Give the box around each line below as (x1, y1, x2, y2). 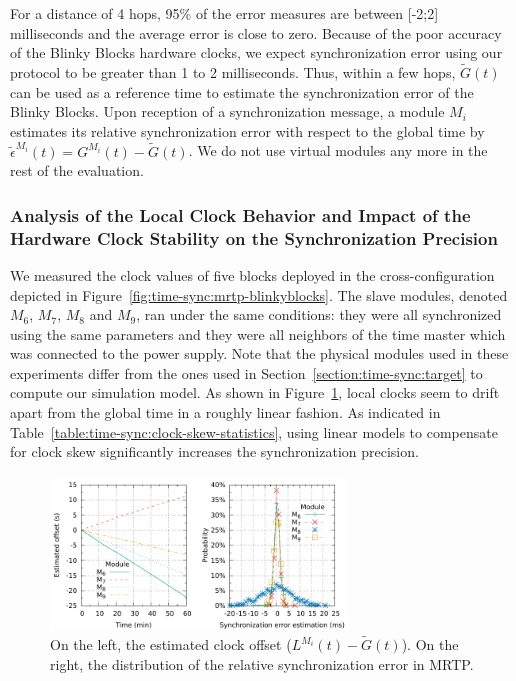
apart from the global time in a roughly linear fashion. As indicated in (10, 402, 441, 423)
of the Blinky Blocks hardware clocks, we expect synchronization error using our (10, 42, 503, 63)
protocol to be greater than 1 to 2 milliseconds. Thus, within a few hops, (10, 62, 456, 82)
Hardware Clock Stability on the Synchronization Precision (10, 225, 498, 250)
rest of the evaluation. (10, 160, 144, 181)
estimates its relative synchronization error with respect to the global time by (10, 120, 485, 141)
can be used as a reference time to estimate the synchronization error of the (10, 81, 474, 102)
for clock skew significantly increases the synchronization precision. (10, 441, 419, 462)
